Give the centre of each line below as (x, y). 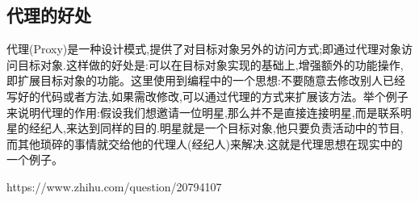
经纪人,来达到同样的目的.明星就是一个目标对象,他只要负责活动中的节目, (216, 128)
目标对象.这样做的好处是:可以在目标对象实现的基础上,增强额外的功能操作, (210, 64)
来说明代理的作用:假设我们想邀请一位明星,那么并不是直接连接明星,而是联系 (203, 112)
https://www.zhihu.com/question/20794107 (114, 186)
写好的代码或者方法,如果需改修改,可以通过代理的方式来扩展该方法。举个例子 (207, 96)
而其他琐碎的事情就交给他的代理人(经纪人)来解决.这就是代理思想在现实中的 (205, 143)
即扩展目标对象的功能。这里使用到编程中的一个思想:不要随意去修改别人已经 (206, 80)
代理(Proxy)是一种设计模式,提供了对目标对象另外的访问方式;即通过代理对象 (204, 49)
